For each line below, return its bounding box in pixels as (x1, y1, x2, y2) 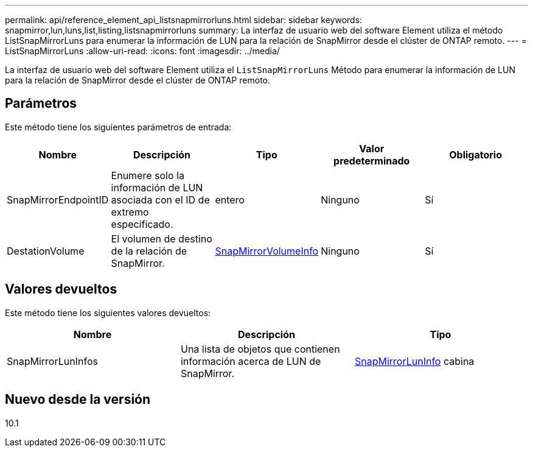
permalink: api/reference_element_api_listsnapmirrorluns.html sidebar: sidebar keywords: (5, 15, 363, 25)
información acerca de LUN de (180, 355, 321, 367)
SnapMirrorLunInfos (7, 355, 98, 367)
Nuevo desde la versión (5, 392, 151, 408)
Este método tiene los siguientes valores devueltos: (5, 307, 211, 318)
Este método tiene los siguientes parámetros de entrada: (5, 121, 232, 132)
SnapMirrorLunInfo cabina (354, 355, 475, 367)
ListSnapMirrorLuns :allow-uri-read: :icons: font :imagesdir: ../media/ (5, 46, 280, 56)
